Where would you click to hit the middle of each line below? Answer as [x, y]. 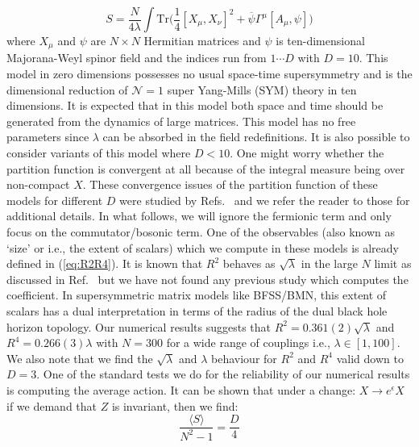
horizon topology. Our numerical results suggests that [139, 326]
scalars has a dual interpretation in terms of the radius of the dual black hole [197, 310]
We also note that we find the [80, 358]
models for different [55, 200]
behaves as [249, 263]
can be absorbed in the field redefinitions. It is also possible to [256, 137]
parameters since [48, 137]
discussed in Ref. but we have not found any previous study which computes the [207, 279]
